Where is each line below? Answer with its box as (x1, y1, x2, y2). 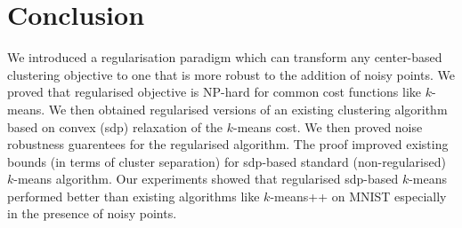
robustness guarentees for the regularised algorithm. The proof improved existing (7, 135, 449, 153)
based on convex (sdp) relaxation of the (7, 117, 223, 136)
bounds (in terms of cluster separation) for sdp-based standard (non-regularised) (7, 152, 446, 170)
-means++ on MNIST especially (270, 186, 447, 205)
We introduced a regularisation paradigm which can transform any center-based (7, 48, 442, 67)
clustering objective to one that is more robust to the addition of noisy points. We (7, 65, 455, 83)
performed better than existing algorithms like (7, 186, 260, 205)
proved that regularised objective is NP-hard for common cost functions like (7, 83, 422, 101)
